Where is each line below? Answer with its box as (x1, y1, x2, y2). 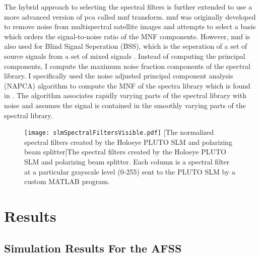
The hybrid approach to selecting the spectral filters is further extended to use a (4, 2, 252, 12)
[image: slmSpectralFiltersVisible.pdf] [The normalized (24, 127, 214, 137)
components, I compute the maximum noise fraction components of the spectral (4, 60, 250, 71)
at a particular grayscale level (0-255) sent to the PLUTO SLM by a (24, 166, 235, 177)
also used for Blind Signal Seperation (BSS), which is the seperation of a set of (4, 41, 247, 51)
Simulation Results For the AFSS (4, 240, 182, 255)
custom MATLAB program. (24, 176, 110, 187)
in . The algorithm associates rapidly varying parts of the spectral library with (4, 90, 246, 101)
